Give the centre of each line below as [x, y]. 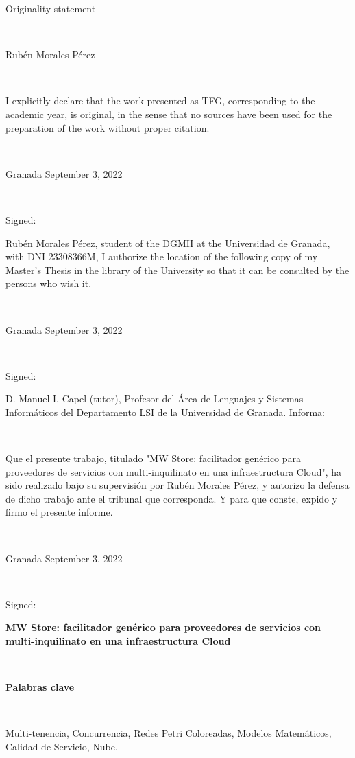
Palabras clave [40, 687]
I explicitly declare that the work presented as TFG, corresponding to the [160, 101]
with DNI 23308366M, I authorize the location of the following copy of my [162, 256]
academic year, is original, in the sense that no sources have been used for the [169, 114]
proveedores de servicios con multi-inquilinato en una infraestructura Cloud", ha [173, 471]
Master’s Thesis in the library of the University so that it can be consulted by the [177, 269]
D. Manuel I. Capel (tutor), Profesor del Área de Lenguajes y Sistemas [155, 399]
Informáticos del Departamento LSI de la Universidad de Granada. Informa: [165, 412]
